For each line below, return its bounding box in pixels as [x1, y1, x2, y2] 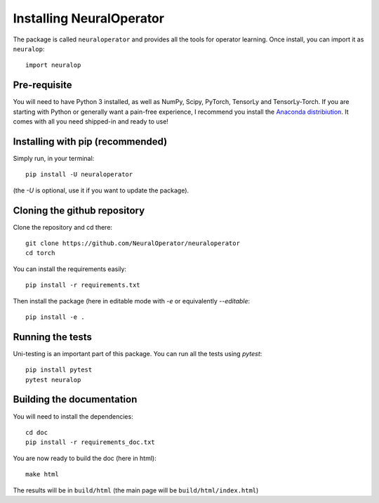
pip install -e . [25, 313, 85, 321]
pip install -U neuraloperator [25, 171, 133, 178]
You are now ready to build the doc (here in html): [13, 454, 157, 462]
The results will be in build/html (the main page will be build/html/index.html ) [13, 485, 259, 495]
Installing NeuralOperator [13, 11, 165, 26]
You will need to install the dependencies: [13, 412, 133, 421]
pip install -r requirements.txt [25, 281, 140, 289]
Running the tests [13, 331, 93, 343]
